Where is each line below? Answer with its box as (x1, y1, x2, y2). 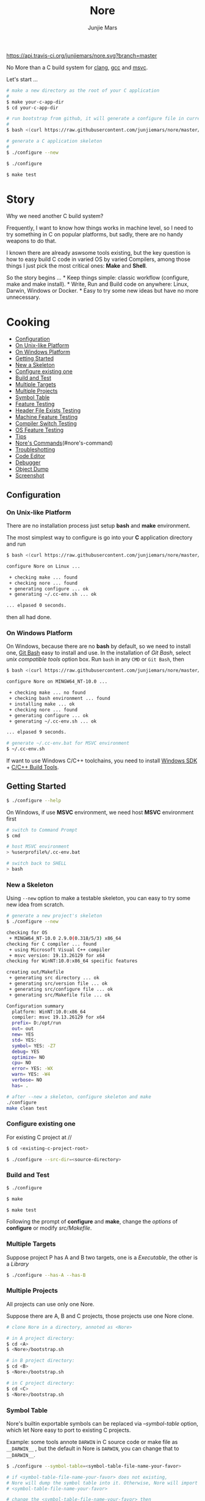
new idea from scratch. (6, 901, 65, 908)
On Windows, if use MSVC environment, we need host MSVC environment (6, 808, 194, 816)
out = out (12, 1026, 34, 1032)
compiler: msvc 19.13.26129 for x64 (12, 1014, 105, 1020)
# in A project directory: (6, 1335, 75, 1341)
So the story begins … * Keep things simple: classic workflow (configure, (6, 274, 189, 282)
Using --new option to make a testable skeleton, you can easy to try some (6, 895, 191, 902)
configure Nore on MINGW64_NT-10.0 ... (6, 679, 108, 685)
